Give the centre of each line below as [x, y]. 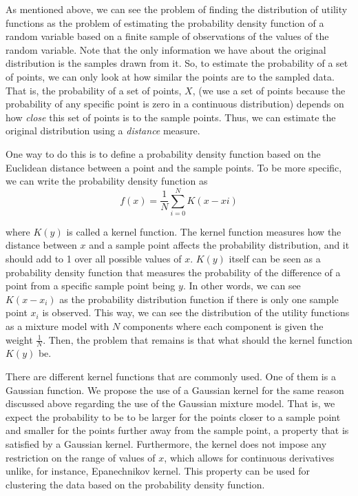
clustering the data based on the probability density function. [135, 484]
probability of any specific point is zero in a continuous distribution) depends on [175, 104]
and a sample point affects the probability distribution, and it [219, 245]
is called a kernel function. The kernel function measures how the [204, 231]
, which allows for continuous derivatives [249, 457]
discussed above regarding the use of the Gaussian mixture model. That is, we [170, 403]
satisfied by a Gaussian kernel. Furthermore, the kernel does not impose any [166, 443]
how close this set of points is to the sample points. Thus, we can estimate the [171, 117]
